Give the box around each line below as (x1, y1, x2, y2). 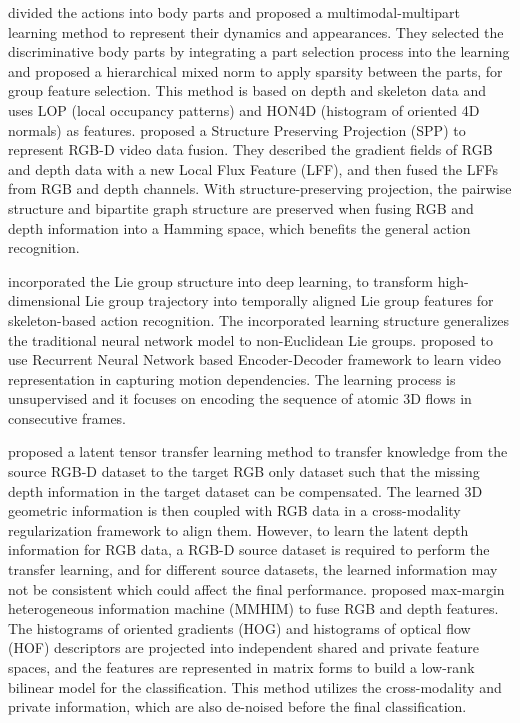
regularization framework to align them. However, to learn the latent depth (8, 519, 469, 540)
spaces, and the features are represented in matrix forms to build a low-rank (8, 657, 475, 677)
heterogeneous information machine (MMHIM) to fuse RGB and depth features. (8, 598, 499, 619)
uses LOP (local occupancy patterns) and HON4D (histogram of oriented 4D (8, 99, 480, 120)
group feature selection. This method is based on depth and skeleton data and (8, 80, 487, 101)
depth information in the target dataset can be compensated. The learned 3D (8, 480, 483, 501)
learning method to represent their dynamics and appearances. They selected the (8, 21, 504, 42)
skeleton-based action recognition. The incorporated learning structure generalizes (8, 309, 510, 330)
